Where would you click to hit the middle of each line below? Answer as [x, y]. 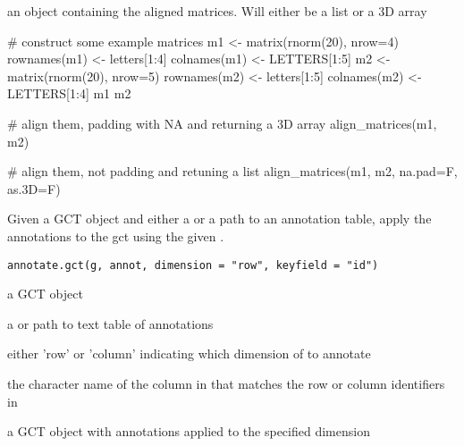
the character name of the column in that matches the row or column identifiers [226, 383]
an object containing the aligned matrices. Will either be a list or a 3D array [217, 11]
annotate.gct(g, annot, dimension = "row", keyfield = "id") [193, 265]
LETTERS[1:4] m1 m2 [69, 93]
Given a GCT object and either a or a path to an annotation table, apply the [219, 219]
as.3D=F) [34, 188]
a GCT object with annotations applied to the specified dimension [189, 431]
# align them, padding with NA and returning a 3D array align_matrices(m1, [222, 123]
